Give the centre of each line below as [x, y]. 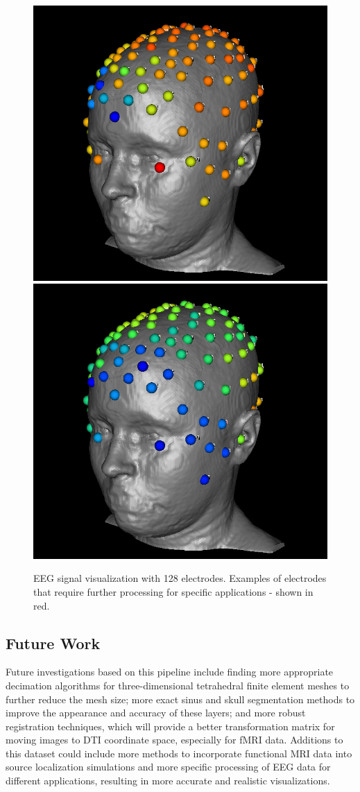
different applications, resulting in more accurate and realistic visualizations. [168, 781]
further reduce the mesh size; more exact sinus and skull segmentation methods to [180, 699]
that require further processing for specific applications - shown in [173, 591]
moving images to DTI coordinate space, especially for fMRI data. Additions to [174, 740]
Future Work [53, 643]
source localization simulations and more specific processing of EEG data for [168, 767]
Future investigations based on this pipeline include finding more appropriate [170, 672]
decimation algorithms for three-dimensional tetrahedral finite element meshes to [178, 685]
